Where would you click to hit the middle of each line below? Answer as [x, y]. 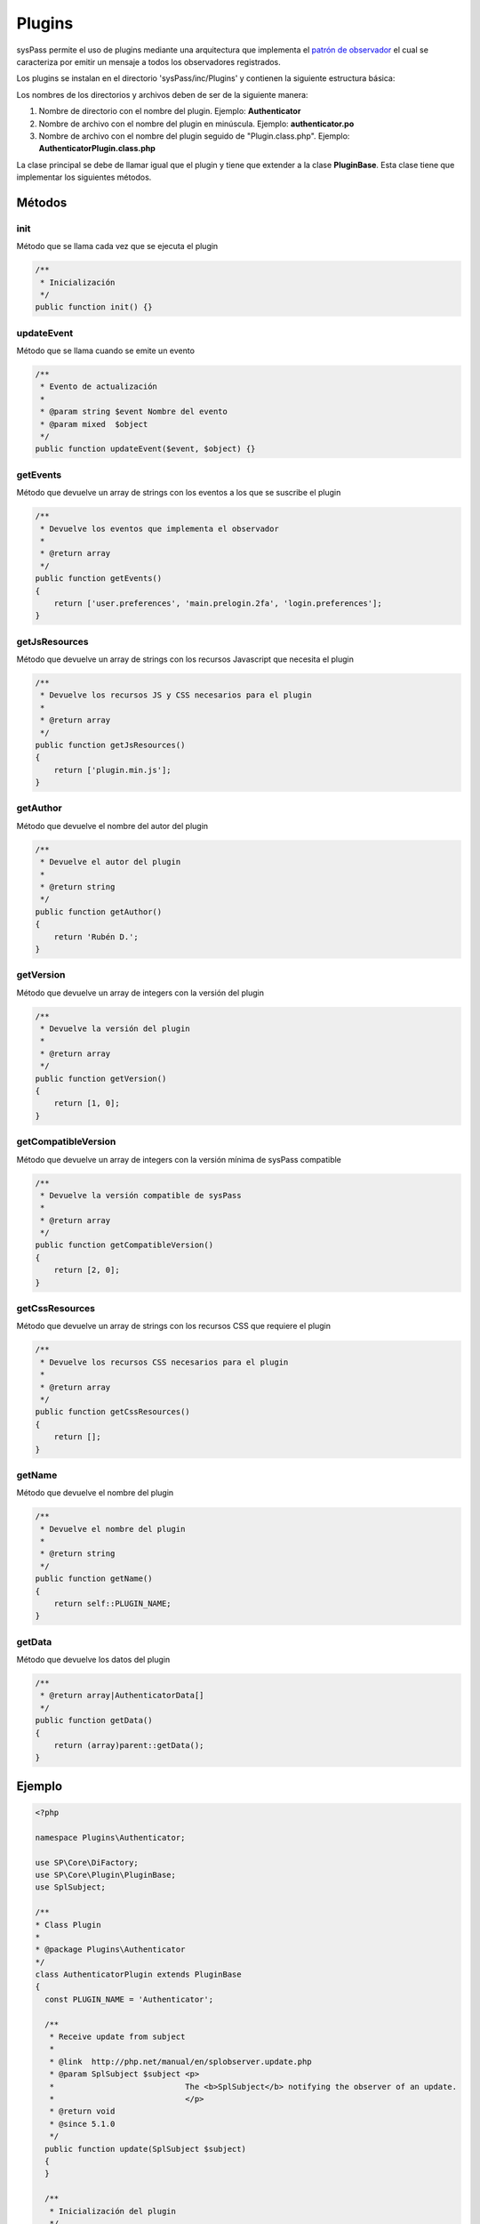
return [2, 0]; [87, 1270]
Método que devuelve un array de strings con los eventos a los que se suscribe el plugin [179, 493]
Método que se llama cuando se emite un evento [106, 351]
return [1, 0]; [87, 1104]
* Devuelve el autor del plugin [111, 862]
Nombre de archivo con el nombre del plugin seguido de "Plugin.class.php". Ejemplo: [194, 136]
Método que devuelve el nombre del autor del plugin [112, 826]
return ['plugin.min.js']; [113, 770]
